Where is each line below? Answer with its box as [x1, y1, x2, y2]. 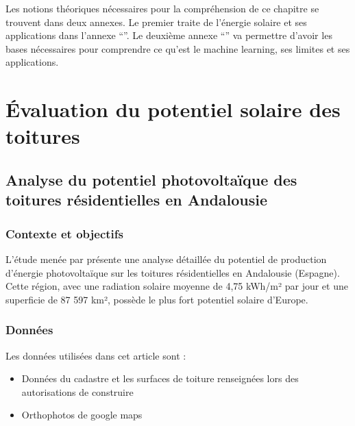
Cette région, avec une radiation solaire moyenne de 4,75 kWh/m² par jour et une [5, 279, 348, 293]
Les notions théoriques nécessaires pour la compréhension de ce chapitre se [5, 1, 319, 15]
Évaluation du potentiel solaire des [5, 95, 341, 123]
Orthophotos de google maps [21, 408, 143, 422]
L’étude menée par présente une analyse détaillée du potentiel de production [5, 251, 327, 266]
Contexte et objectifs [5, 225, 124, 242]
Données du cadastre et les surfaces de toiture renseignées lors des [21, 371, 299, 386]
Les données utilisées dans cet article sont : [5, 348, 186, 362]
